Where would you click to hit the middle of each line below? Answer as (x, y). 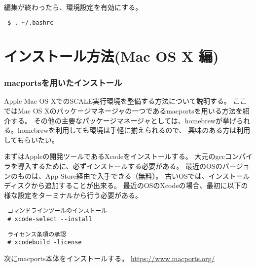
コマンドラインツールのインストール (57, 211)
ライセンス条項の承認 (37, 234)
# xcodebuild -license (45, 243)
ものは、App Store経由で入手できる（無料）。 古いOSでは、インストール (134, 175)
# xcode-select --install (50, 219)
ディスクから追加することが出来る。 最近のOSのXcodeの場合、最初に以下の (126, 185)
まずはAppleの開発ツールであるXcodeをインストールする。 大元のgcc (114, 156)
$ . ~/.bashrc (31, 23)
